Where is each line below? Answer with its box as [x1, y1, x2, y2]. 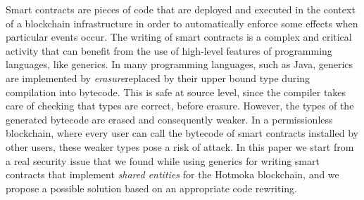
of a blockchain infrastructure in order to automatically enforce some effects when [6, 15, 358, 30]
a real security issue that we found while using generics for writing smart [6, 153, 320, 168]
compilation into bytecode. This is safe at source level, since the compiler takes [6, 84, 346, 99]
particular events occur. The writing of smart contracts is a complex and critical [6, 29, 352, 44]
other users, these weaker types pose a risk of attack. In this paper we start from [6, 139, 354, 154]
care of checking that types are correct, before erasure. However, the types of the [6, 98, 354, 113]
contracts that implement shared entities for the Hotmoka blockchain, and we [6, 167, 339, 182]
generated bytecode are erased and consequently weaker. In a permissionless [6, 112, 333, 126]
